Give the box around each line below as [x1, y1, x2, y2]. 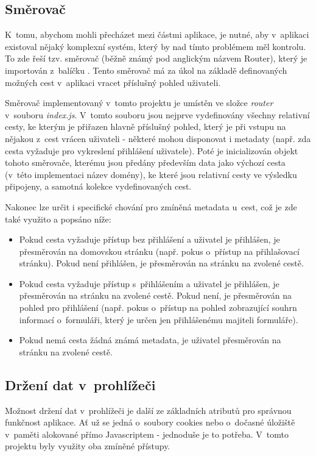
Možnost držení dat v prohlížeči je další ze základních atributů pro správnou [5, 404, 292, 416]
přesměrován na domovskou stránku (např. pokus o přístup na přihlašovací [19, 244, 300, 257]
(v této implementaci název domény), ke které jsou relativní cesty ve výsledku [5, 168, 297, 180]
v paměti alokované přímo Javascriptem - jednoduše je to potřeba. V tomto [5, 427, 289, 440]
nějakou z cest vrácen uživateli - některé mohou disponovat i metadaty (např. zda [5, 132, 311, 144]
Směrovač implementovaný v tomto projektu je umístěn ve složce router [5, 96, 273, 109]
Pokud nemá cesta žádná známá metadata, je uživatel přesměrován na [19, 333, 281, 346]
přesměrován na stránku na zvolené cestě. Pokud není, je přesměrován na [19, 289, 292, 302]
